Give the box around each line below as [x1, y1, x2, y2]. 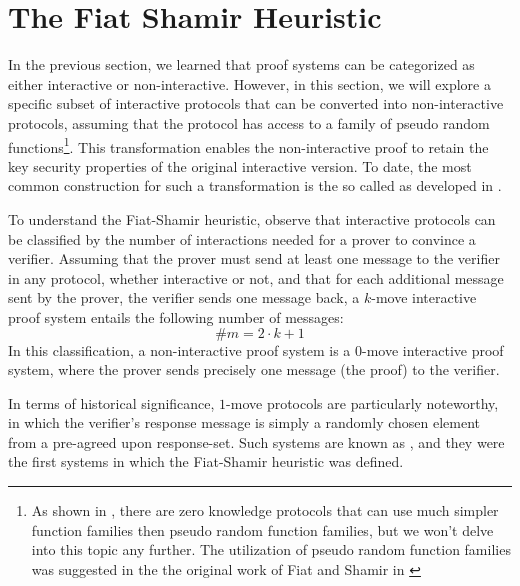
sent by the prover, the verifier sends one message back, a [8, 287, 360, 308]
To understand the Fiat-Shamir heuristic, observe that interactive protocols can [8, 208, 496, 229]
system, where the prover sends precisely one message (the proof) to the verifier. [8, 359, 500, 380]
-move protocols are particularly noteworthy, [226, 392, 499, 413]
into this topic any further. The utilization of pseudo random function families [31, 539, 511, 560]
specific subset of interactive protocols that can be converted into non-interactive [8, 93, 504, 114]
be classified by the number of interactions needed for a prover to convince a [8, 228, 476, 249]
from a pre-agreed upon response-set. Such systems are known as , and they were [8, 431, 505, 452]
